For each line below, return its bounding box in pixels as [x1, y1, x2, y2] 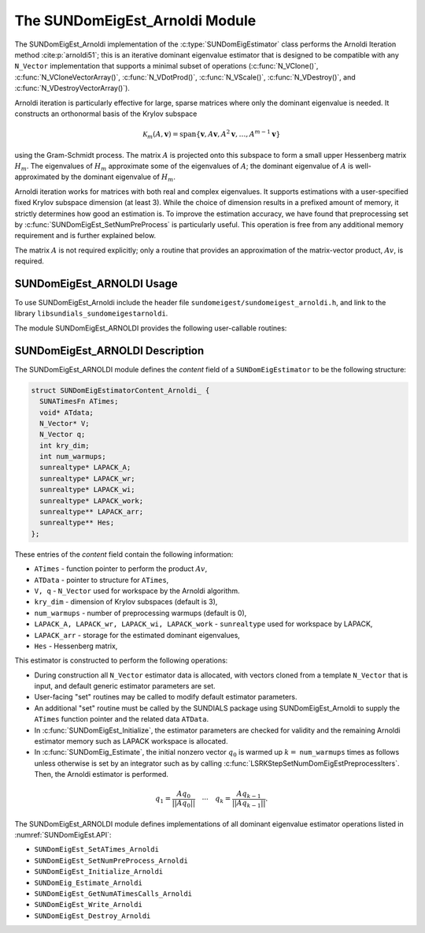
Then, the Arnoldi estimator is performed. [34, 770, 169, 779]
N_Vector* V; [39, 419, 90, 427]
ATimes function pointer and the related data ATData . [34, 715, 209, 724]
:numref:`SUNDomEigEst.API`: [14, 830, 112, 840]
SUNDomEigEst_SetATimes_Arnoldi [34, 845, 159, 854]
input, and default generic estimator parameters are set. [34, 681, 216, 691]
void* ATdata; [39, 408, 94, 417]
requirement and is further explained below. [14, 231, 157, 241]
